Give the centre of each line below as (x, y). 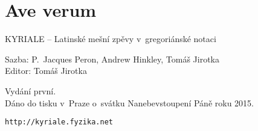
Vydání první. (31, 90)
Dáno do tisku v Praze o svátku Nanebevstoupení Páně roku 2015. (129, 102)
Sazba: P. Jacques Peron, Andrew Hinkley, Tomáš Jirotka (112, 59)
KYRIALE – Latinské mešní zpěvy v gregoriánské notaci (111, 39)
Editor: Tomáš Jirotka (46, 71)
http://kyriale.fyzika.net (59, 122)
